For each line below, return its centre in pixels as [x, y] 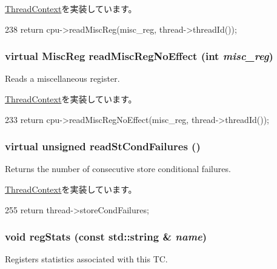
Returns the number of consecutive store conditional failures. [118, 169]
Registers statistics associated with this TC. [86, 259]
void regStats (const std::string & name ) [106, 237]
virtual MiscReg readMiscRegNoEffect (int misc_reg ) [139, 56]
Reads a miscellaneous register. [62, 78]
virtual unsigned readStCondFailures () [103, 146]
